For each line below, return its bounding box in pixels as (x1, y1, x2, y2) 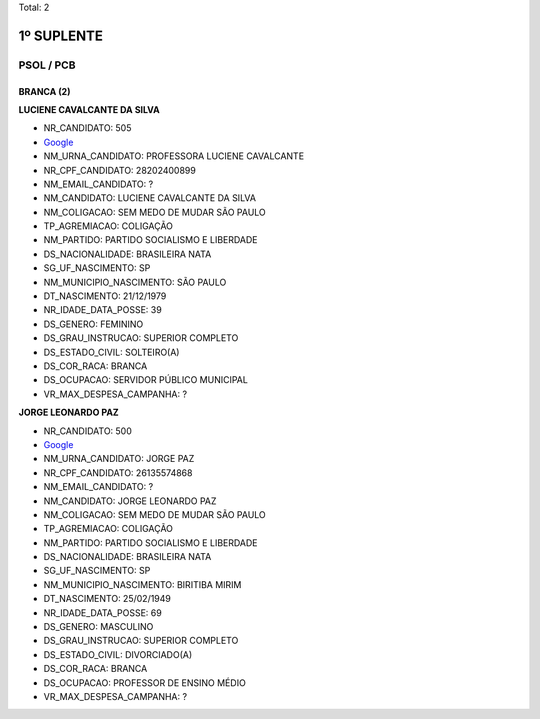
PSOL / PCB (18, 58, 76, 72)
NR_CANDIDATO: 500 (43, 425, 132, 437)
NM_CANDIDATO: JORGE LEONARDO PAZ (43, 495, 217, 507)
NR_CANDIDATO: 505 (43, 122, 132, 134)
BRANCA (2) (18, 85, 71, 97)
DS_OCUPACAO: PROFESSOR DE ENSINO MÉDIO (43, 676, 247, 689)
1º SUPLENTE (18, 27, 104, 44)
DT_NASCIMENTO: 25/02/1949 (43, 593, 172, 605)
